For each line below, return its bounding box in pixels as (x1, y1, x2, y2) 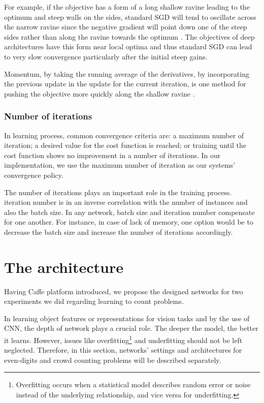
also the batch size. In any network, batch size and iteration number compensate (4, 206, 255, 217)
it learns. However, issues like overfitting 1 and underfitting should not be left (4, 333, 243, 345)
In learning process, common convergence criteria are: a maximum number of (4, 130, 244, 140)
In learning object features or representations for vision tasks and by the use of (4, 313, 250, 323)
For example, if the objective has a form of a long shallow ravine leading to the (4, 2, 250, 12)
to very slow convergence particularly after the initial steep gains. (4, 51, 208, 61)
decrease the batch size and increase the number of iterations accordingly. (4, 226, 233, 237)
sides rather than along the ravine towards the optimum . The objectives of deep (4, 31, 255, 42)
